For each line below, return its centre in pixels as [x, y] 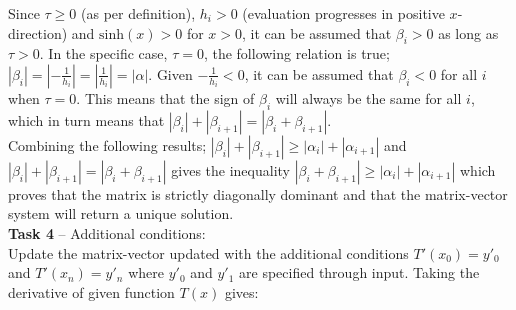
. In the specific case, [103, 53]
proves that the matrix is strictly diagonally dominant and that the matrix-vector [258, 193]
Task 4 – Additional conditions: [107, 232]
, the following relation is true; [296, 53]
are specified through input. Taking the [359, 272]
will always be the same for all [368, 97]
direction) [38, 32]
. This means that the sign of [165, 97]
